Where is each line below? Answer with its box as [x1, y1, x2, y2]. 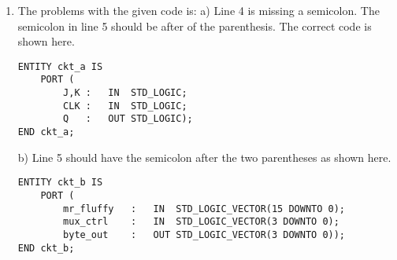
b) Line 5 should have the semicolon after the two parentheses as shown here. [17, 148, 391, 165]
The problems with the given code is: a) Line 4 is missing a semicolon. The [17, 2, 380, 18]
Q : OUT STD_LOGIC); [63, 113, 193, 125]
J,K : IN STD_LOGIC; [63, 87, 187, 99]
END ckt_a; [17, 126, 75, 138]
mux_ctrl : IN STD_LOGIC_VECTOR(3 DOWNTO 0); [63, 216, 339, 228]
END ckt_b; [17, 242, 75, 254]
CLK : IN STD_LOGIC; [63, 100, 187, 112]
